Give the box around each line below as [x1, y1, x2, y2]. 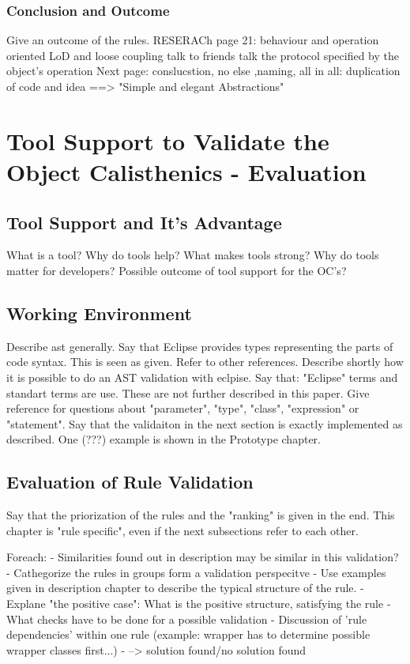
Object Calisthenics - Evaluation [6, 155, 367, 187]
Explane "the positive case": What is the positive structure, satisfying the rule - [6, 595, 391, 612]
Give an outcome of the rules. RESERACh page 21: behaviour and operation [6, 32, 379, 48]
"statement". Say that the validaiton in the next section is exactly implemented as [6, 415, 403, 432]
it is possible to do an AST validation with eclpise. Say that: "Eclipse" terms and [6, 368, 398, 385]
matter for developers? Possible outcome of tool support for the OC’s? [6, 262, 347, 278]
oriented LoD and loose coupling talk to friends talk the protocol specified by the [6, 47, 399, 63]
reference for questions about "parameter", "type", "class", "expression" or [6, 400, 359, 417]
